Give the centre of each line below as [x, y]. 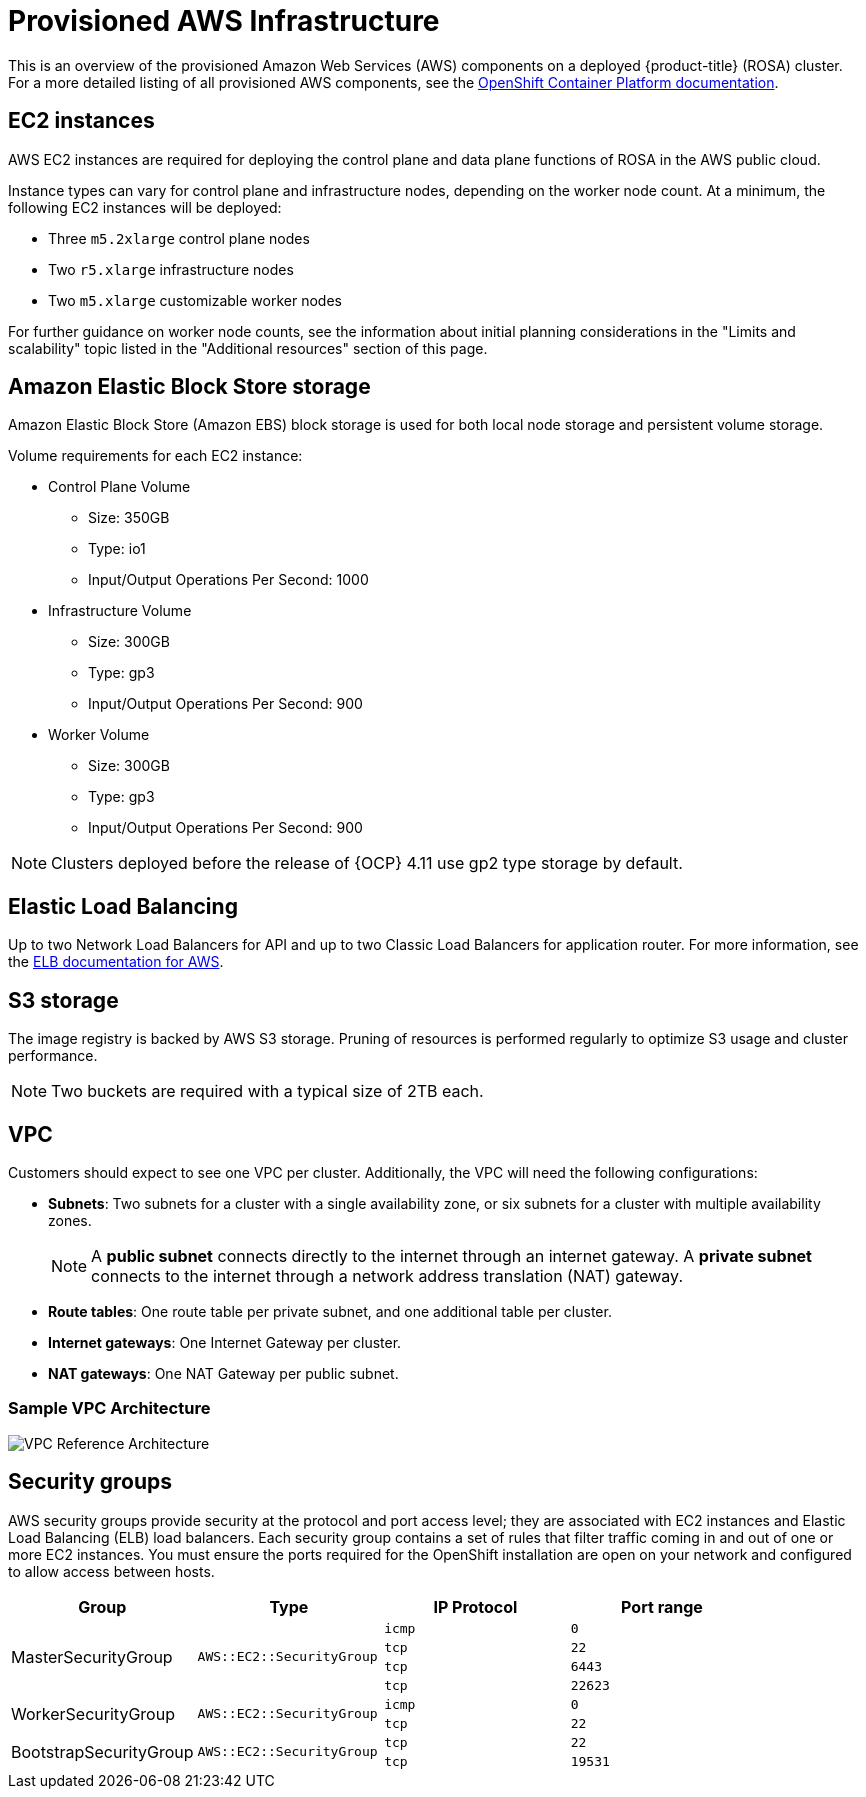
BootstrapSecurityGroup [102, 1751]
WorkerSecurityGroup [93, 1713]
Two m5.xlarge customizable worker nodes [195, 300]
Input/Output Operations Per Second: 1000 [228, 580]
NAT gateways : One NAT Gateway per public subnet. [223, 1373]
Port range [662, 1606]
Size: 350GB [129, 518]
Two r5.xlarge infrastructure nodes [171, 269]
